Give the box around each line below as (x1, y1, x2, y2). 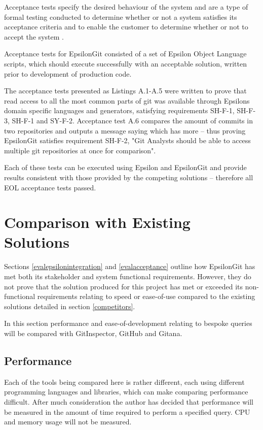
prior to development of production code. (4, 68, 132, 79)
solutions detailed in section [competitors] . (4, 301, 135, 311)
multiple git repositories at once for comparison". (4, 145, 156, 155)
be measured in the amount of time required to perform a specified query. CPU (4, 406, 250, 417)
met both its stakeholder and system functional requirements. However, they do (4, 271, 251, 281)
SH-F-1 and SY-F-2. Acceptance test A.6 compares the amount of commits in (12, 115, 253, 125)
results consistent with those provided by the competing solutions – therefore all (4, 172, 253, 182)
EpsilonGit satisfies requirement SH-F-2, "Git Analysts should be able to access (4, 135, 251, 146)
